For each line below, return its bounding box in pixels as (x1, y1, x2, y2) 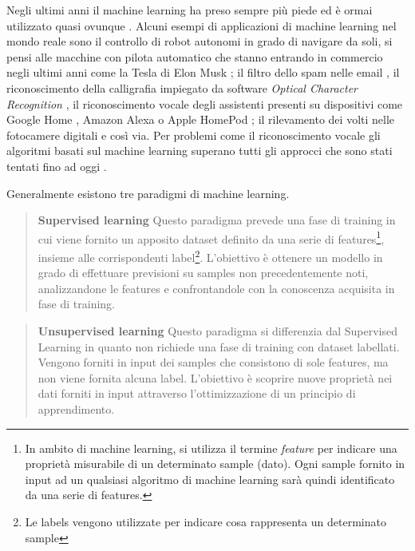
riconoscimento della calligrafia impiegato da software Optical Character (6, 79, 358, 96)
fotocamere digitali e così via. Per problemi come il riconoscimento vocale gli (6, 126, 381, 143)
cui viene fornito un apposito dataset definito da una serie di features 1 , (38, 228, 385, 247)
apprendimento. (38, 400, 115, 417)
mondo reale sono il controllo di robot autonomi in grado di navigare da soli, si (6, 33, 393, 50)
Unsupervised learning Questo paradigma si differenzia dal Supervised (38, 323, 397, 339)
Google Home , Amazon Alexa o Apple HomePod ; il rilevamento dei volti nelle (6, 111, 395, 128)
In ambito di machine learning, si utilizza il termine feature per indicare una (25, 439, 397, 456)
